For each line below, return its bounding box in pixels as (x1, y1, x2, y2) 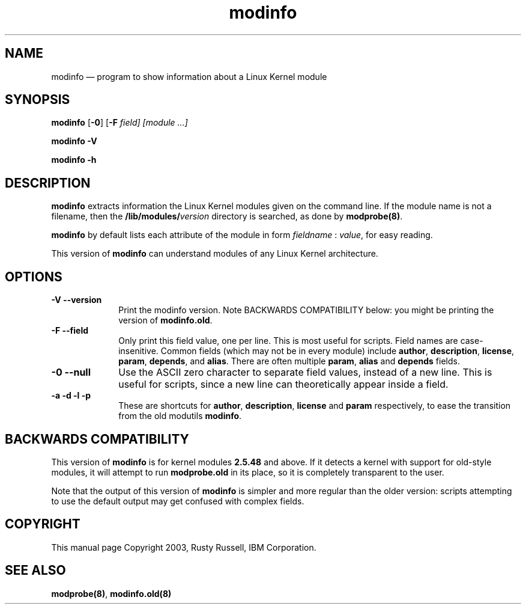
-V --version (51, 295, 102, 305)
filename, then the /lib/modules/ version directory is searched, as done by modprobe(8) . (51, 211, 403, 222)
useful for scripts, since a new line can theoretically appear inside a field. (118, 378, 449, 391)
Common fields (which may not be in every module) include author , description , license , (160, 346, 515, 357)
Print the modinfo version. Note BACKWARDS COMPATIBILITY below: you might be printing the (118, 305, 494, 316)
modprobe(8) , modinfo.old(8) (51, 588, 172, 599)
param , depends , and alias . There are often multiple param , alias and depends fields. (118, 356, 460, 367)
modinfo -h (51, 155, 97, 165)
